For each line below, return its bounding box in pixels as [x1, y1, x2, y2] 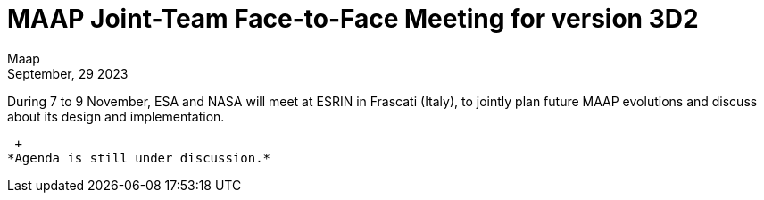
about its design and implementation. [7, 108, 225, 124]
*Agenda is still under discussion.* [7, 150, 271, 165]
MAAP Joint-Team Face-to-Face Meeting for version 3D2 [7, 4, 699, 34]
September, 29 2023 [7, 65, 129, 81]
